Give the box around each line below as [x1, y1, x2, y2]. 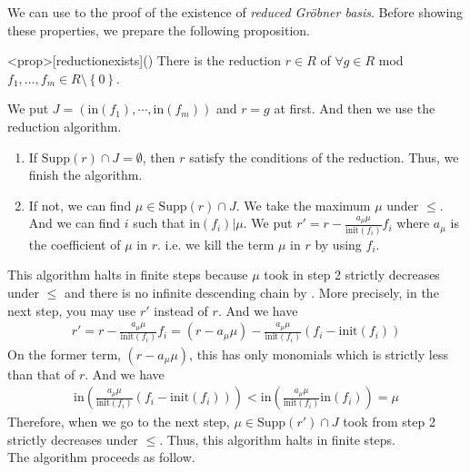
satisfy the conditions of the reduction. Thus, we [189, 147, 459, 166]
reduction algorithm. [7, 116, 122, 135]
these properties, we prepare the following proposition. [7, 20, 310, 39]
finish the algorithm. [28, 165, 143, 184]
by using [315, 234, 362, 253]
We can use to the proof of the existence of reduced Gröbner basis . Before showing [7, 3, 464, 21]
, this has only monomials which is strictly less [189, 344, 448, 363]
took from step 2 [343, 412, 435, 431]
